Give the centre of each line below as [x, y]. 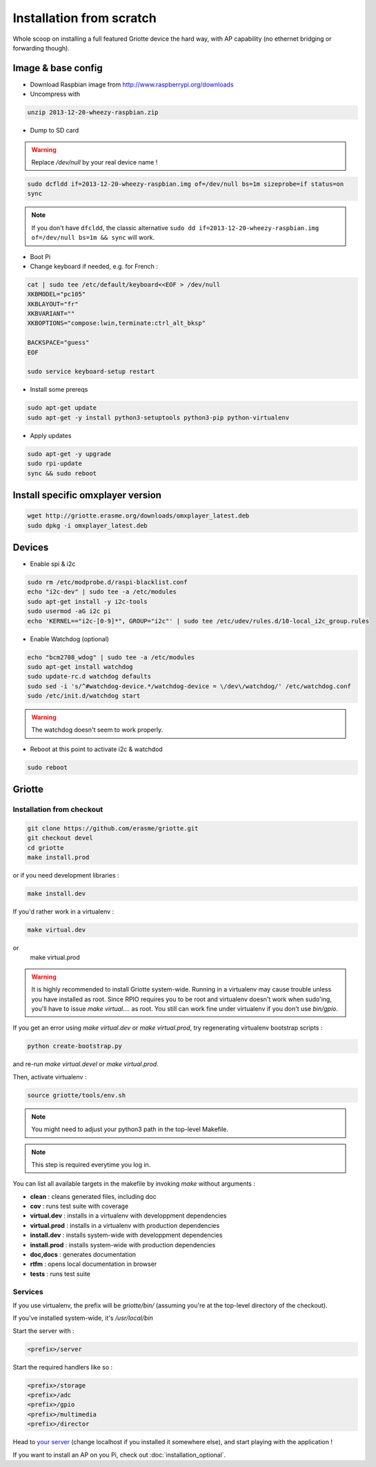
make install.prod [58, 858]
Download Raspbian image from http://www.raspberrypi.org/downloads [132, 84]
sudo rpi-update [55, 464]
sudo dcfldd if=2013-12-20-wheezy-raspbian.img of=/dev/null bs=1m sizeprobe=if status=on [186, 184]
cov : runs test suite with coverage [79, 1206]
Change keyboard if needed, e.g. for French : [94, 266]
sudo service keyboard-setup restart [91, 372]
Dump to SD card [55, 131]
